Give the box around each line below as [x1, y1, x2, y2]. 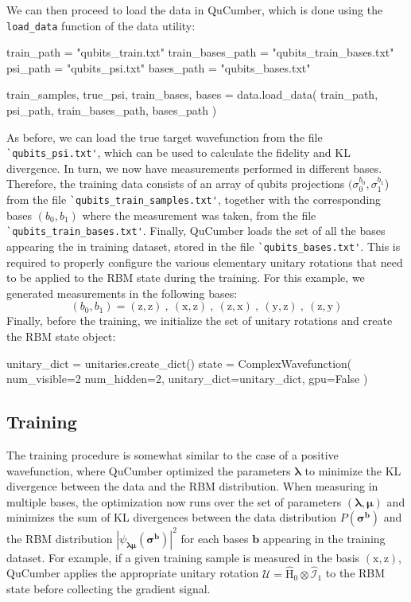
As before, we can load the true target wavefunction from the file [6, 128, 323, 145]
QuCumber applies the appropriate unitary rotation [6, 565, 259, 581]
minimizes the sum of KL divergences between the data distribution [6, 509, 337, 526]
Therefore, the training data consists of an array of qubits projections [6, 175, 345, 192]
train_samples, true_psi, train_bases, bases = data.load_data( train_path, [6, 86, 378, 103]
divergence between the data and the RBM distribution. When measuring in [6, 478, 378, 494]
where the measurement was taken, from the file [82, 206, 316, 223]
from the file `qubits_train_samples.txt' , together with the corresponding [6, 191, 382, 208]
